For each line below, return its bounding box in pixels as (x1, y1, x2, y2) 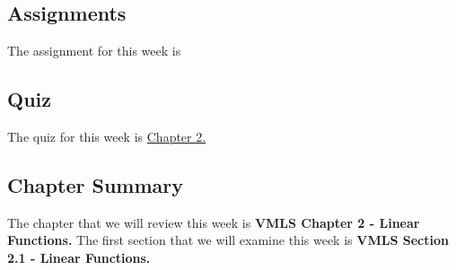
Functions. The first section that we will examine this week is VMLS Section (7, 231, 449, 249)
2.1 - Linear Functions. (7, 248, 151, 266)
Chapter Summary (7, 170, 183, 198)
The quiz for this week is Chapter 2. (7, 127, 206, 145)
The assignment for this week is (7, 41, 181, 60)
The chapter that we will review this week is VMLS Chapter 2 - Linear (7, 213, 420, 231)
